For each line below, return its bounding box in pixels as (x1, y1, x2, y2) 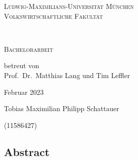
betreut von (4, 60, 39, 71)
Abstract (4, 144, 50, 159)
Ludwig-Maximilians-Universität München (4, 1, 134, 11)
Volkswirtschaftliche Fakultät (4, 10, 103, 21)
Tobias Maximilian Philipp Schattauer (4, 103, 119, 114)
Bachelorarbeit (4, 43, 53, 54)
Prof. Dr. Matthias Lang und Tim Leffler (4, 70, 130, 80)
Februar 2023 (4, 86, 44, 97)
